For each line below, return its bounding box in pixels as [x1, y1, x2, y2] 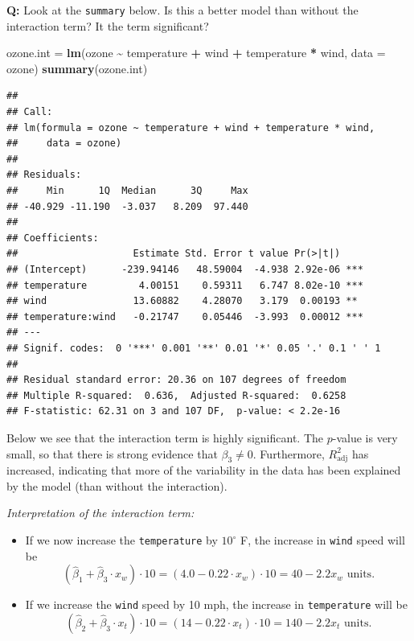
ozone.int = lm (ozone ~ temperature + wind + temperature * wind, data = [6, 44, 386, 61]
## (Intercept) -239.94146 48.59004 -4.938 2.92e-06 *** [6, 263, 363, 275]
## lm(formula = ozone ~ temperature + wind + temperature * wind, [6, 121, 375, 134]
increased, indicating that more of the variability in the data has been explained [6, 462, 401, 479]
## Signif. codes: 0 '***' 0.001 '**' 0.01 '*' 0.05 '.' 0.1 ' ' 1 [6, 342, 381, 354]
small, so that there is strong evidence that [6, 445, 218, 462]
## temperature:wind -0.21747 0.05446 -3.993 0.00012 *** [6, 310, 363, 323]
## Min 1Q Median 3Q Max [6, 185, 248, 196]
